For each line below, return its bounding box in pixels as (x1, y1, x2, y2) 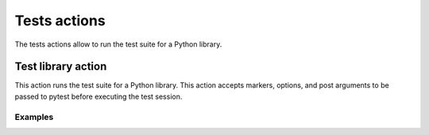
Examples (14, 111, 54, 122)
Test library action (14, 60, 107, 73)
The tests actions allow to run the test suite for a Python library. (14, 39, 222, 49)
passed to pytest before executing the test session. (14, 92, 183, 101)
